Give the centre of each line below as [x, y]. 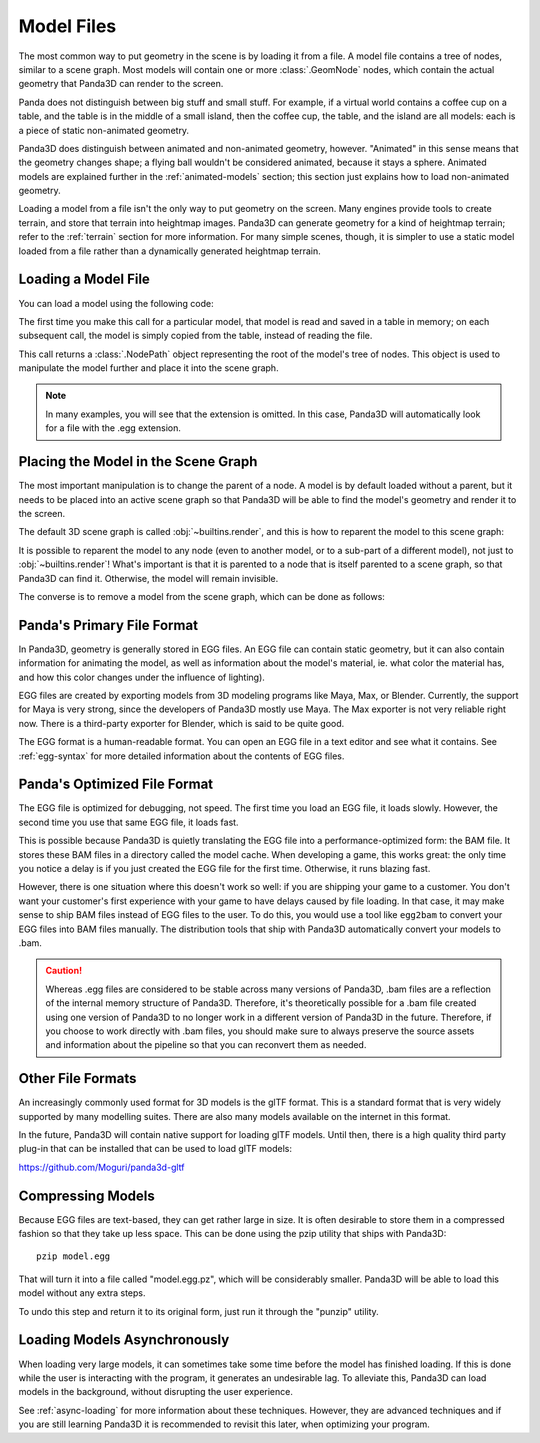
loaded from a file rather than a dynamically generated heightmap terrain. [169, 251]
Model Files [67, 26]
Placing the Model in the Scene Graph [138, 461]
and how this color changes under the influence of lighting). [141, 677]
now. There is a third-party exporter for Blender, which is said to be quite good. [181, 723]
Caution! [64, 971]
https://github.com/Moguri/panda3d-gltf [101, 1167]
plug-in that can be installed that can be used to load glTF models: [155, 1149]
